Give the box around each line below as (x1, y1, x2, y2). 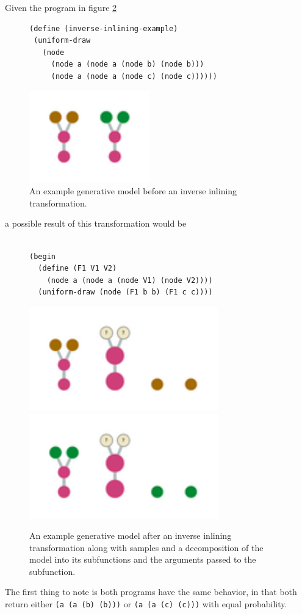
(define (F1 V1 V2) (38, 264, 117, 273)
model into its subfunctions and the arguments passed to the (29, 553, 256, 566)
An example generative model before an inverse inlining (29, 185, 237, 197)
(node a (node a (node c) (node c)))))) (51, 71, 217, 81)
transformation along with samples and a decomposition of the (29, 541, 264, 554)
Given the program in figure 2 (5, 1, 117, 13)
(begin (29, 252, 56, 261)
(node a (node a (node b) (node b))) (51, 60, 204, 69)
